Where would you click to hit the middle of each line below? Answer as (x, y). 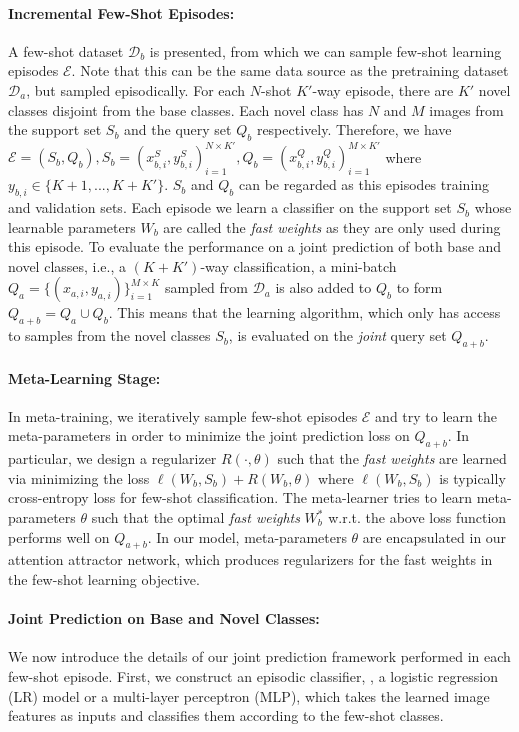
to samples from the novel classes (109, 335)
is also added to (323, 287)
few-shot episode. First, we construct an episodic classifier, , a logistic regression (253, 675)
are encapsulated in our (434, 536)
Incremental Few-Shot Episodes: (121, 12)
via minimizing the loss (79, 477)
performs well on (59, 536)
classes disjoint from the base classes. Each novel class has (186, 109)
